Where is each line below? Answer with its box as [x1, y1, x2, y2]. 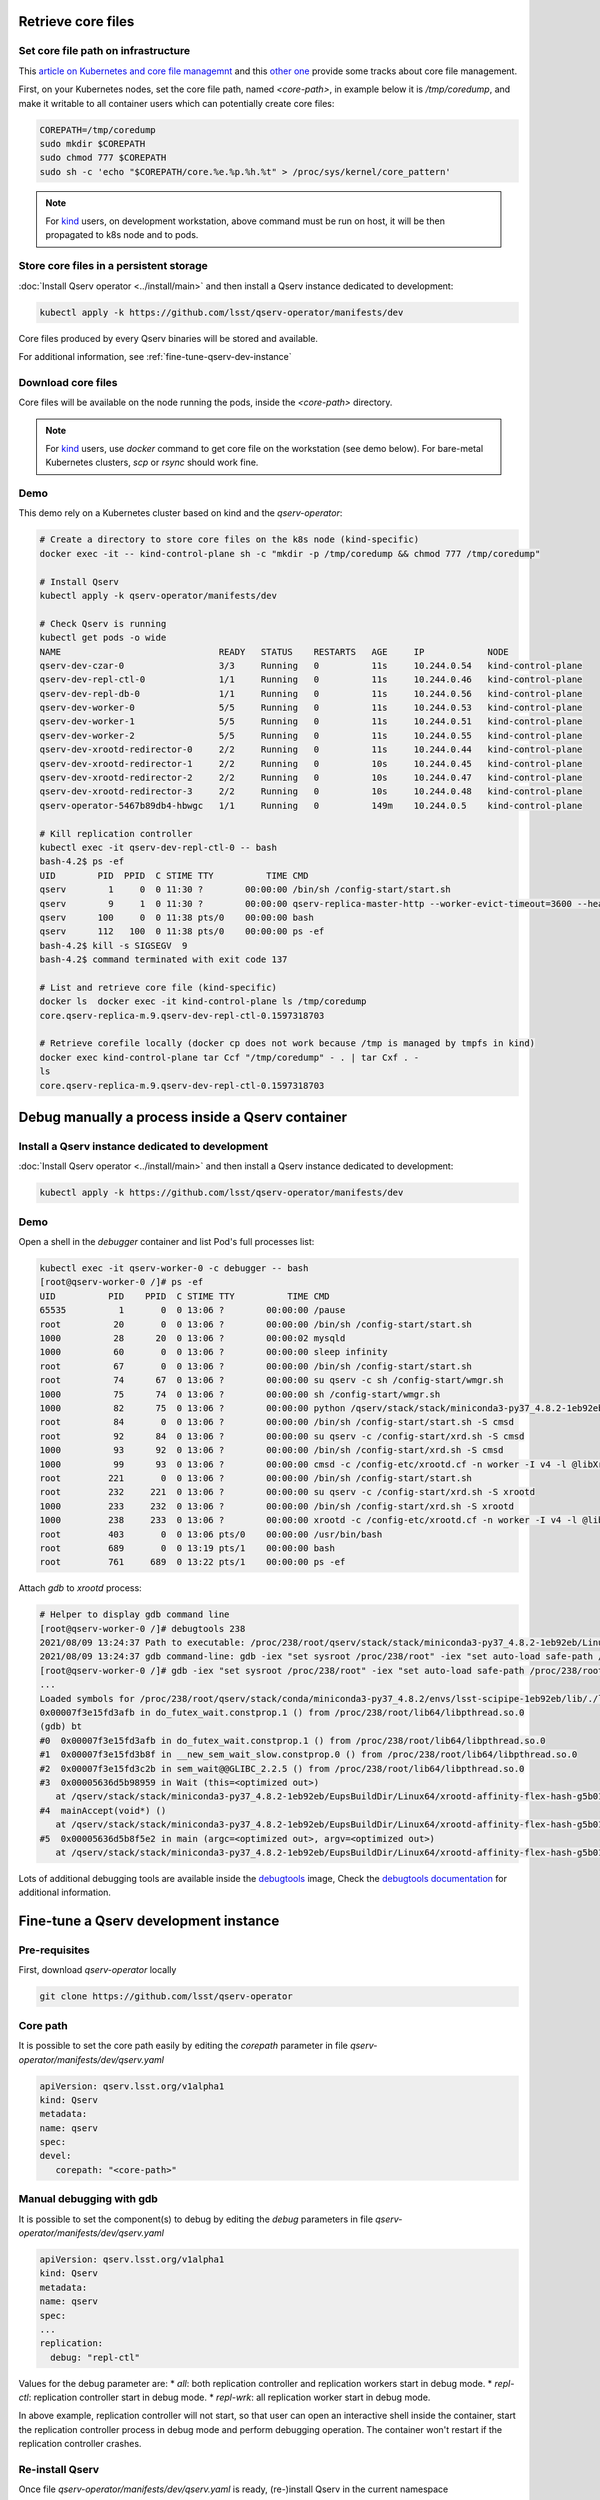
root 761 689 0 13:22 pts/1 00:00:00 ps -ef [39, 1556, 346, 1568]
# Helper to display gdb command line [39, 1609, 230, 1620]
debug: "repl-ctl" [50, 2351, 140, 2363]
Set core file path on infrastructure [18, 44, 191, 58]
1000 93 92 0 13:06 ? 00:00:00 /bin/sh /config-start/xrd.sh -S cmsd [39, 1445, 504, 1456]
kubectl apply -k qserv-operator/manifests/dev [39, 590, 277, 601]
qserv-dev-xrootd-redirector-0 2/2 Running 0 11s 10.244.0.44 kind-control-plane [39, 744, 583, 755]
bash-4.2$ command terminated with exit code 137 [39, 954, 288, 965]
